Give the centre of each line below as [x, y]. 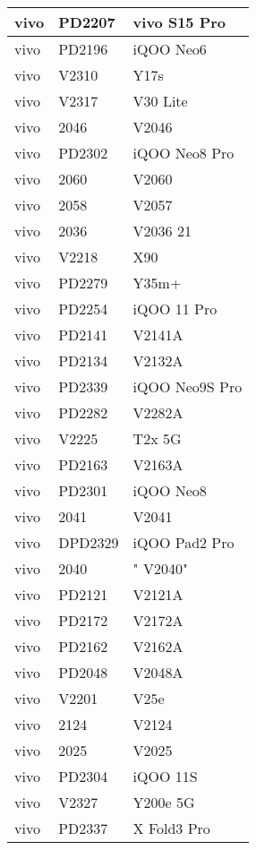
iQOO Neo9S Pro [188, 386]
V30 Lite [160, 101]
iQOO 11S [165, 776]
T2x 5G [157, 438]
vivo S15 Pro [179, 22]
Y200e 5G [164, 802]
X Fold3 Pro [171, 828]
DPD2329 [89, 542]
